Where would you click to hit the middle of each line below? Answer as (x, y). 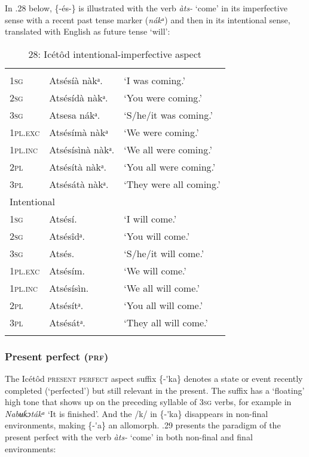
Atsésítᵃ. (66, 305)
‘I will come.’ (150, 218)
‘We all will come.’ (162, 288)
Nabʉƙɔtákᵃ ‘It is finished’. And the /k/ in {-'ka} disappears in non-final (137, 413)
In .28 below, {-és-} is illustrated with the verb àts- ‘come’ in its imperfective (146, 8)
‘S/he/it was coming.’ (168, 115)
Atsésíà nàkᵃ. (76, 80)
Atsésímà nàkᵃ (79, 132)
